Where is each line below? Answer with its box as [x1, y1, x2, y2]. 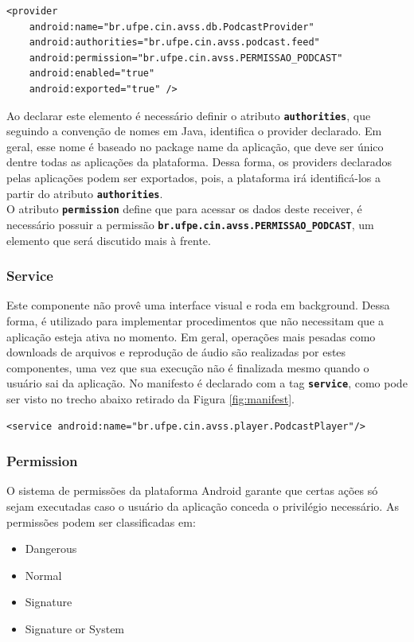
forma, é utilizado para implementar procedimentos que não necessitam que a [6, 312, 385, 329]
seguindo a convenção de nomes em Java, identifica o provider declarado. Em [6, 123, 382, 139]
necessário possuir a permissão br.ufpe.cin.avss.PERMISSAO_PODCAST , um [6, 216, 374, 232]
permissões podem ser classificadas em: [6, 513, 196, 530]
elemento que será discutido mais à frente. [6, 232, 211, 248]
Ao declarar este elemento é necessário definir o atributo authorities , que [6, 107, 371, 123]
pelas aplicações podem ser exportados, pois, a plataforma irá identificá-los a [6, 169, 381, 185]
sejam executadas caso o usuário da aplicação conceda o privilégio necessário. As [6, 498, 399, 514]
